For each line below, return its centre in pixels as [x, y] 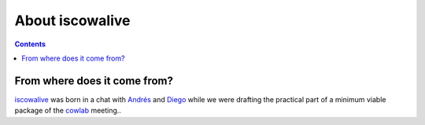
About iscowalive [72, 20]
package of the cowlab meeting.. [68, 111]
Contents [30, 44]
